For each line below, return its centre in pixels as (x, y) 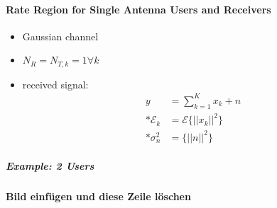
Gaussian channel (60, 36)
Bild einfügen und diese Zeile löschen (98, 196)
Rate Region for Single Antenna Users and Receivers (138, 9)
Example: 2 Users (50, 166)
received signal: (55, 84)
